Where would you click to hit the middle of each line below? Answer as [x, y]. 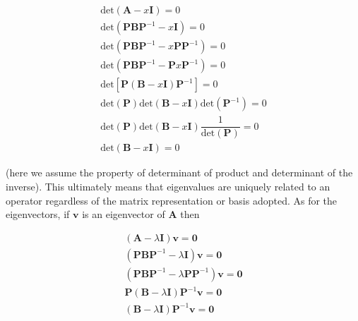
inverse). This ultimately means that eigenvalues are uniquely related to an [168, 186]
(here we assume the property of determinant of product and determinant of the [179, 172]
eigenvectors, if [38, 214]
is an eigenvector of [124, 214]
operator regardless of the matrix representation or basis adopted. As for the [172, 200]
